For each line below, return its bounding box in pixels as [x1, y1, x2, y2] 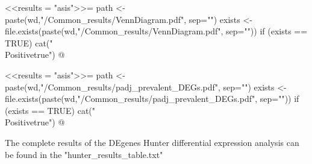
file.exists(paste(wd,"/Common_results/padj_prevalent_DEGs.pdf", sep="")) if [5, 92, 299, 105]
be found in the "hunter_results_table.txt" [5, 148, 163, 160]
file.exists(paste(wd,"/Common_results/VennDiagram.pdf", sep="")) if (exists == [5, 25, 308, 37]
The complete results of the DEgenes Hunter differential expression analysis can [5, 136, 299, 148]
